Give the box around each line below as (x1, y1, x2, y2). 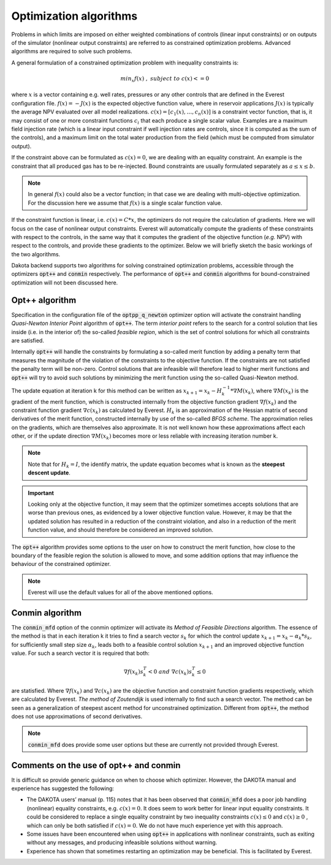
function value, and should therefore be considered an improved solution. (28, 526, 214, 533)
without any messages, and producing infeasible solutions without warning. (26, 839, 218, 846)
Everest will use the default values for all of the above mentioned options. (28, 589, 214, 596)
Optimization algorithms (11, 9, 138, 23)
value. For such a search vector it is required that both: (11, 650, 150, 657)
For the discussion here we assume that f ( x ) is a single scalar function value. (28, 199, 223, 207)
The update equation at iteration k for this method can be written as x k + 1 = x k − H (11, 387, 223, 395)
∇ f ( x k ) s (123, 668, 143, 677)
